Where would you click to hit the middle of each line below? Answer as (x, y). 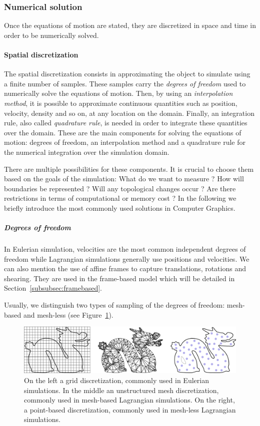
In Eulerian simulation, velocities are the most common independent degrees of (125, 249)
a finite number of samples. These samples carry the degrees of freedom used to (125, 83)
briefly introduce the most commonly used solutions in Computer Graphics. (120, 208)
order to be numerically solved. (51, 35)
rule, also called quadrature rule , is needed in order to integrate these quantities (126, 123)
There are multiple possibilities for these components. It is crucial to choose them (129, 169)
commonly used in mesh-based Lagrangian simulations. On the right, (129, 400)
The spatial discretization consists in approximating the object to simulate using (127, 74)
